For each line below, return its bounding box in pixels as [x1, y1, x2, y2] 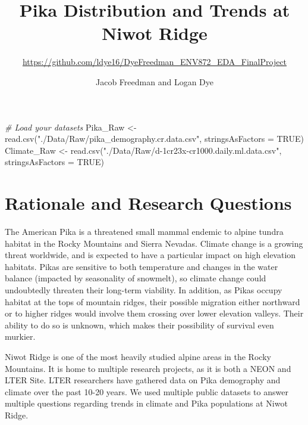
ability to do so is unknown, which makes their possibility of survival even [5, 318, 274, 331]
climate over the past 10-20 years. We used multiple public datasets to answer [5, 385, 288, 398]
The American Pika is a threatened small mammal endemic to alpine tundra [5, 225, 284, 237]
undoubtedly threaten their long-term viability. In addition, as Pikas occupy [5, 283, 282, 296]
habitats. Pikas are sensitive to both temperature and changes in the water [5, 260, 278, 272]
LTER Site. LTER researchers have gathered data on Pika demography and [5, 374, 281, 386]
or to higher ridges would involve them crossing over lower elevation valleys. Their [5, 307, 304, 319]
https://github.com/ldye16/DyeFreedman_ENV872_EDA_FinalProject [22, 55, 287, 68]
